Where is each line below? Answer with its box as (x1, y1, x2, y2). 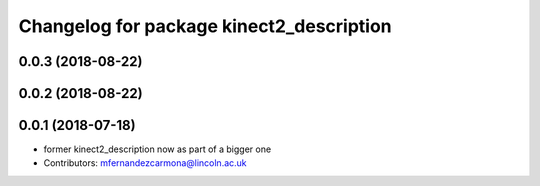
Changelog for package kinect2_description (18, 15, 392, 37)
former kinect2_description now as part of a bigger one (43, 143, 272, 155)
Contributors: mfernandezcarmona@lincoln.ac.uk (43, 157, 247, 169)
